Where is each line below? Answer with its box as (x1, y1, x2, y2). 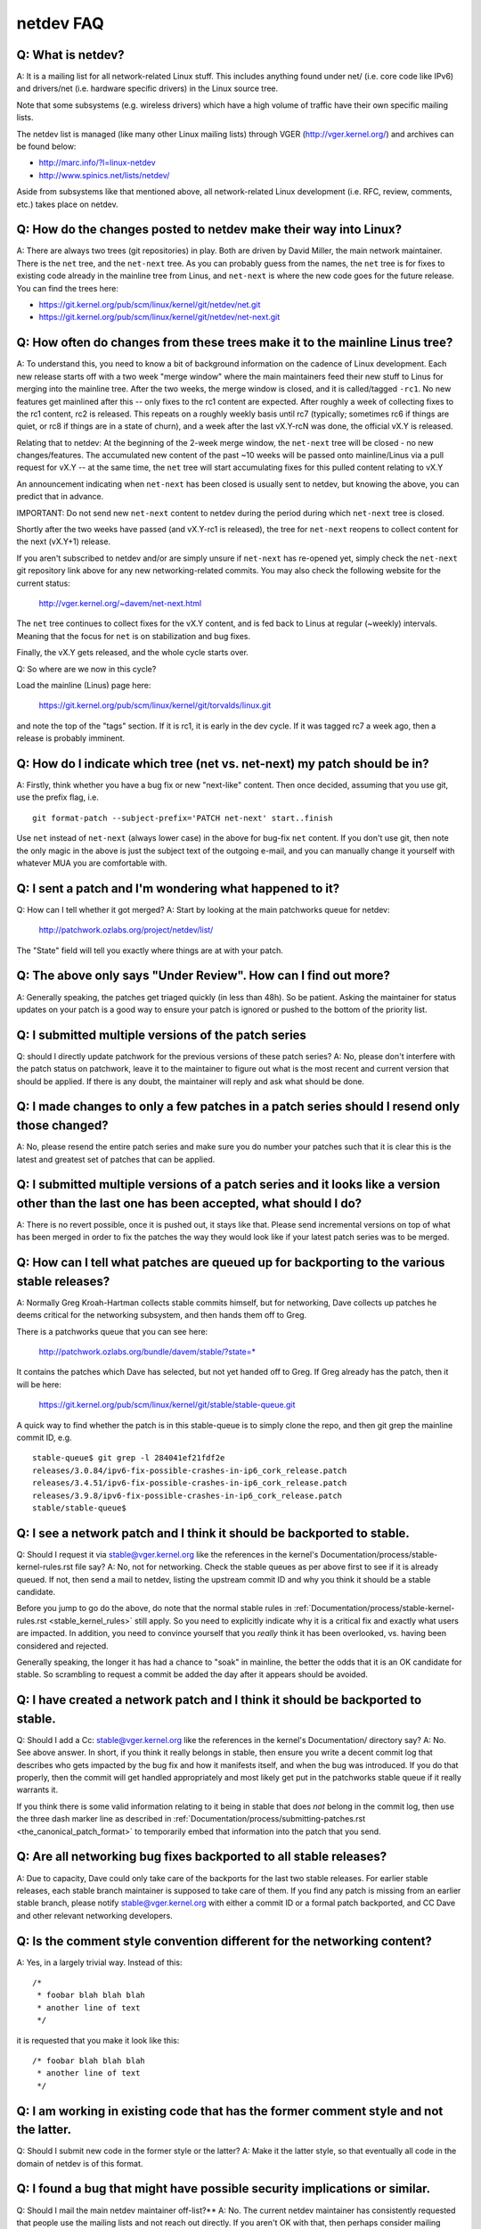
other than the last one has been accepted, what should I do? (16, 1196, 363, 1211)
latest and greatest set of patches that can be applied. (16, 1154, 216, 1164)
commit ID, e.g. (16, 1432, 72, 1444)
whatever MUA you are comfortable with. (16, 857, 168, 868)
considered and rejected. (16, 1641, 109, 1651)
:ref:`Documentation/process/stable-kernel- (294, 1603, 455, 1614)
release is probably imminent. (16, 733, 125, 744)
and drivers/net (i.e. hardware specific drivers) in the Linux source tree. (16, 83, 279, 94)
